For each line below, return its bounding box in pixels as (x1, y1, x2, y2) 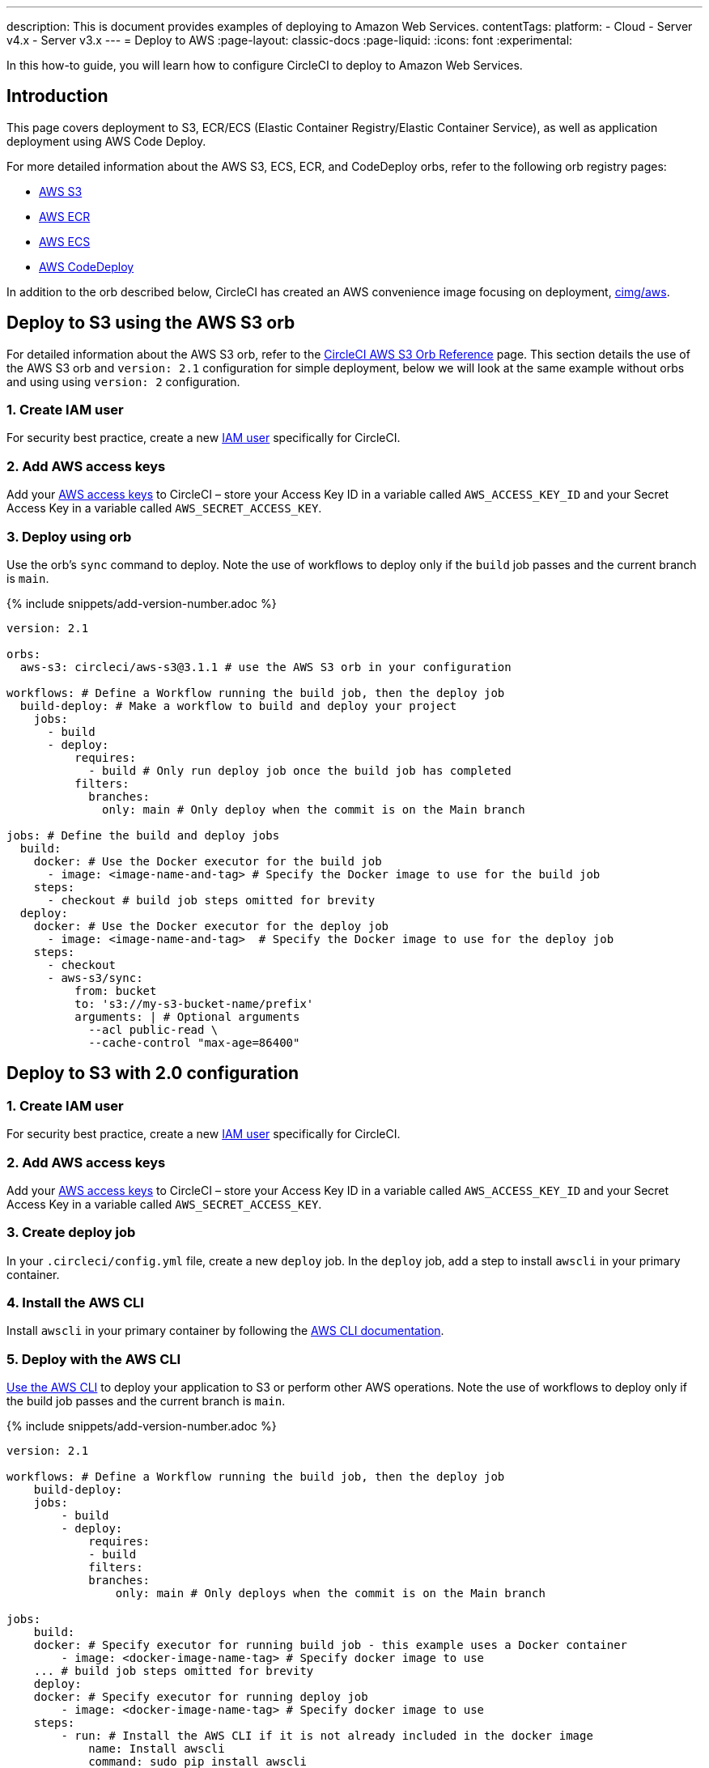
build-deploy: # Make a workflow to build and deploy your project (19, 699, 457, 712)
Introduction (6, 86, 108, 107)
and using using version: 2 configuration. (6, 374, 240, 389)
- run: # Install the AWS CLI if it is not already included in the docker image (61, 1729, 593, 1743)
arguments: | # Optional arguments (74, 1009, 300, 1023)
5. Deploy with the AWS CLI (6, 1350, 181, 1367)
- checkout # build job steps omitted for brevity (47, 893, 376, 907)
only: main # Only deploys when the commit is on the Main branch (115, 1587, 546, 1600)
